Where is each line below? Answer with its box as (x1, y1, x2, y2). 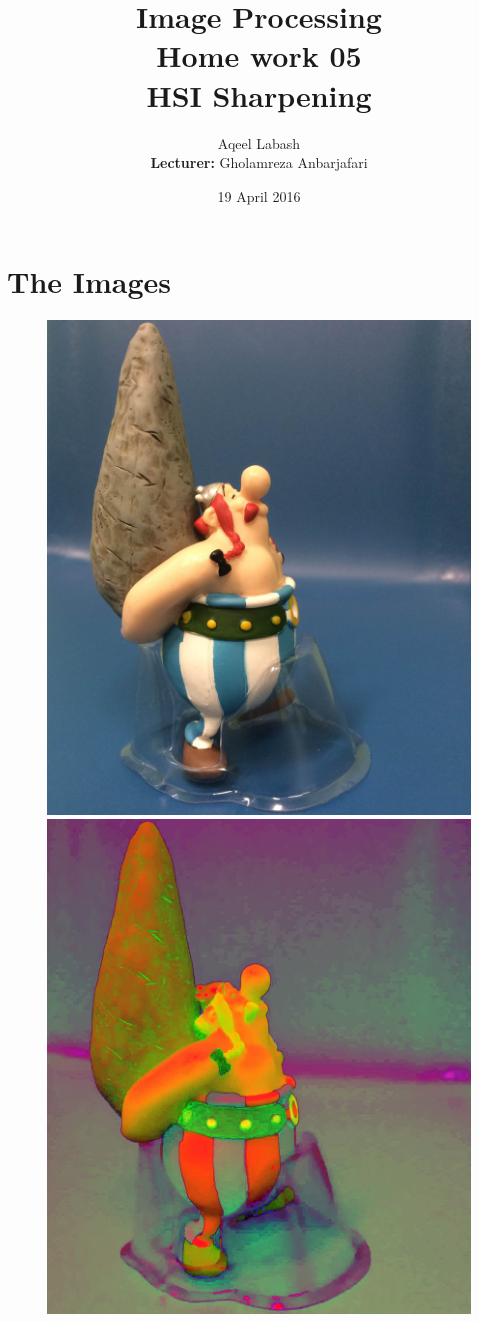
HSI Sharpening (146, 74, 372, 115)
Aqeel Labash (217, 132, 301, 153)
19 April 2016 (217, 185, 301, 206)
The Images (7, 261, 172, 302)
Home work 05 (156, 35, 362, 76)
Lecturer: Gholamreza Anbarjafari (150, 152, 368, 173)
